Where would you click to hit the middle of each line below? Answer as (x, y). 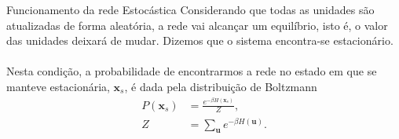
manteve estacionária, (58, 86)
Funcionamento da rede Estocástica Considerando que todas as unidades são (190, 9)
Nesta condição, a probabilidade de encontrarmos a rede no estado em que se (192, 71)
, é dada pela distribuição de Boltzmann (221, 86)
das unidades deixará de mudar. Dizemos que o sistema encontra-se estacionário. (200, 40)
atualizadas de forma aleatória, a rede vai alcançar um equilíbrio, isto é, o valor (197, 25)
